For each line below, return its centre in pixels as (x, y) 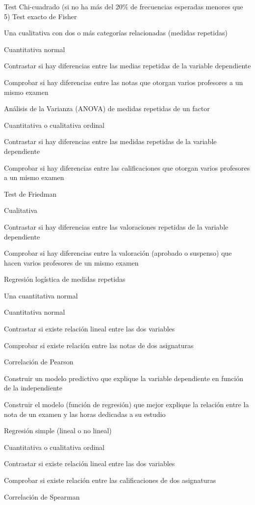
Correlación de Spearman (42, 496)
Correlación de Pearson (39, 362)
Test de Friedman (30, 193)
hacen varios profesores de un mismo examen (71, 262)
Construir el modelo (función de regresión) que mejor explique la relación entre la (127, 404)
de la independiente (33, 388)
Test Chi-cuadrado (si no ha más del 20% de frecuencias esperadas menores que (124, 6)
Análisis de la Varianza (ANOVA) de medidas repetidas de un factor (107, 108)
